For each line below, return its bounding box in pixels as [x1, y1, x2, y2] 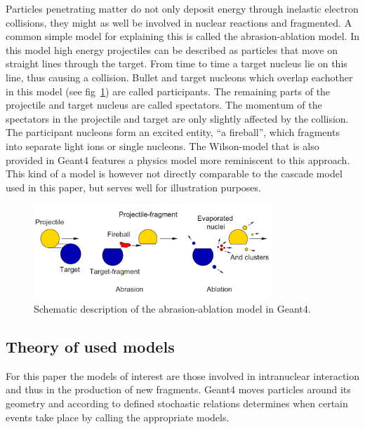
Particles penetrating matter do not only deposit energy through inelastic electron [6, 1, 359, 15]
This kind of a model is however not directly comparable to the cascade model [6, 166, 343, 181]
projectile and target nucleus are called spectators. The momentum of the [6, 97, 322, 112]
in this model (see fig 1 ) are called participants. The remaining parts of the [6, 83, 331, 98]
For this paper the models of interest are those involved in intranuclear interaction [6, 368, 360, 383]
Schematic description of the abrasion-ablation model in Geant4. [34, 301, 311, 316]
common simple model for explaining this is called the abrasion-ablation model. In [6, 29, 360, 43]
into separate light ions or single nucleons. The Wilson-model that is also [6, 138, 319, 153]
